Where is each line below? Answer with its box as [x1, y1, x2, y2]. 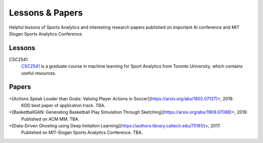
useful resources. [21, 70, 56, 76]
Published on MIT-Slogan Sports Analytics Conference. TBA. [21, 129, 143, 136]
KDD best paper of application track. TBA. [21, 102, 106, 108]
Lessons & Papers [9, 7, 83, 18]
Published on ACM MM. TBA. [21, 116, 80, 122]
